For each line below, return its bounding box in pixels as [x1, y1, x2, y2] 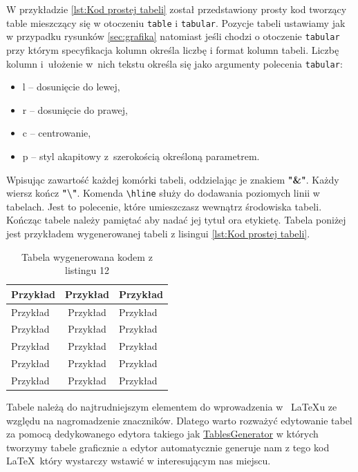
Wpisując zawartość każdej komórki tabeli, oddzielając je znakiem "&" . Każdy [6, 172, 339, 186]
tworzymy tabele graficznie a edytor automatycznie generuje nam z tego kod [6, 440, 330, 454]
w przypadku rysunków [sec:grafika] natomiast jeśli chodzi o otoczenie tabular [6, 29, 340, 43]
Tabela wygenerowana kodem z [21, 249, 153, 264]
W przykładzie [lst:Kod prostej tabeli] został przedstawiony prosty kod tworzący [6, 2, 347, 16]
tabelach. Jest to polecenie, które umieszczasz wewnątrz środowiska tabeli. [6, 199, 322, 213]
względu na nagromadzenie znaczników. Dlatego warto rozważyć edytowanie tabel [6, 413, 352, 427]
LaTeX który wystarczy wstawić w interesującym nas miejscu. [6, 453, 271, 468]
